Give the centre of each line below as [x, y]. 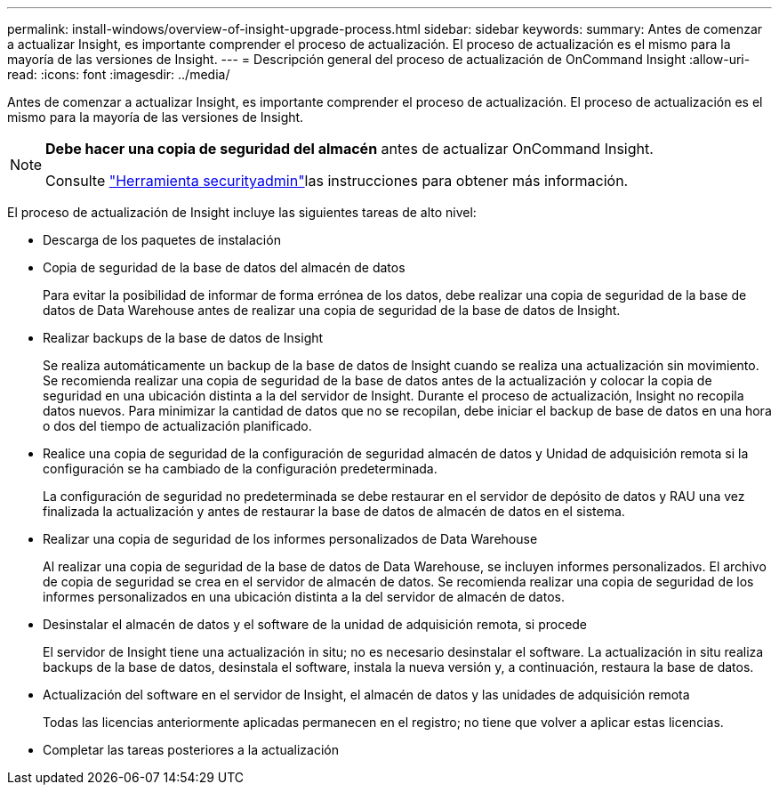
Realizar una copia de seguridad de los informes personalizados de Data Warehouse [290, 539]
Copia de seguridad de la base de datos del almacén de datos [224, 267]
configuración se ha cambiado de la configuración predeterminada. [240, 469]
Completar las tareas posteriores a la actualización [191, 750]
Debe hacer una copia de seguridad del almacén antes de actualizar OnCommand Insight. [349, 149]
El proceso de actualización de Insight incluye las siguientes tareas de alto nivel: [242, 212]
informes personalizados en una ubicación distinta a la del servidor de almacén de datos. [304, 597]
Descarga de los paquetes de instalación [162, 240]
